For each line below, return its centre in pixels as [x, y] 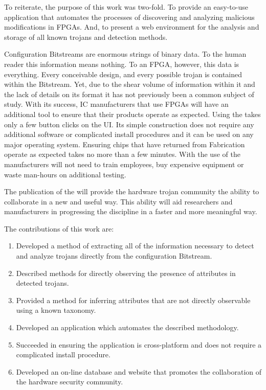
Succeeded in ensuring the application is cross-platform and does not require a [139, 344]
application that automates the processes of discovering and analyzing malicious [129, 17]
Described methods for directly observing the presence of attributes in [126, 273]
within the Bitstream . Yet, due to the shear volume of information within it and [130, 84]
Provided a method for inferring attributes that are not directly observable [133, 300]
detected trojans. [42, 283]
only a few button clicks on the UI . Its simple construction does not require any [129, 124]
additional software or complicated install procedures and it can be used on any [129, 134]
